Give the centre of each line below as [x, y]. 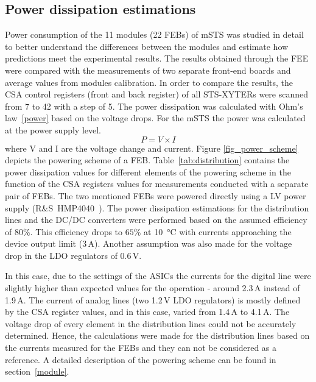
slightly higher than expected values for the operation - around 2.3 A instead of [153, 288]
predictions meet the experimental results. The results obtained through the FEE [157, 58]
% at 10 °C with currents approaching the [212, 231]
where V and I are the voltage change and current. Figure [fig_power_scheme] [152, 148]
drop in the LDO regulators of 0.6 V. [73, 255]
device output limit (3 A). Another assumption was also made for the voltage [149, 243]
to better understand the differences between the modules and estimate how [147, 46]
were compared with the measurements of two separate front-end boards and [148, 70]
